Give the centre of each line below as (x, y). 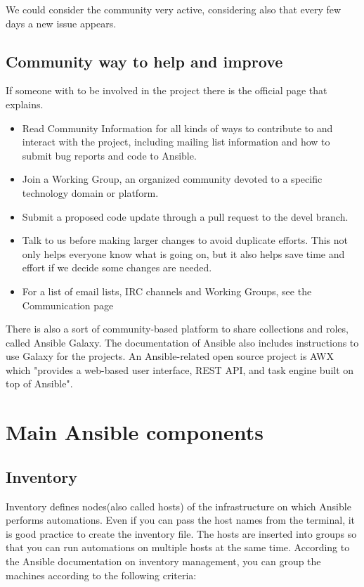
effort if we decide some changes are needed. (117, 267)
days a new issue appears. (61, 23)
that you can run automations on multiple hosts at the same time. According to (178, 547)
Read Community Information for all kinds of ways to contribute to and (177, 128)
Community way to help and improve (144, 61)
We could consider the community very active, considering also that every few (174, 9)
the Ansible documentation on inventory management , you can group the (163, 561)
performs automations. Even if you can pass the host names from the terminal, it (181, 520)
